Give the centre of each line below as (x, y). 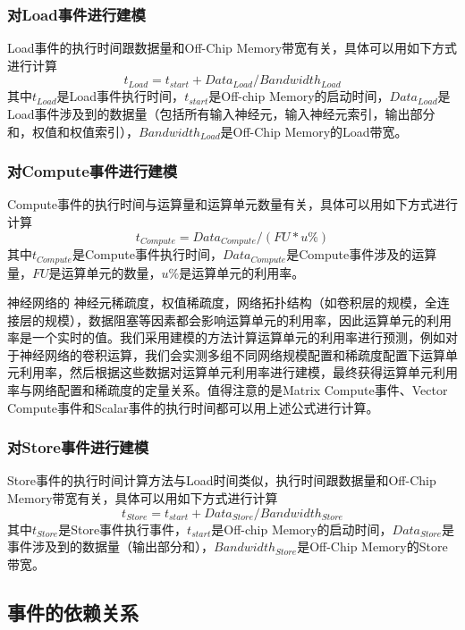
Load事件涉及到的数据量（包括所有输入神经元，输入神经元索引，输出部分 (221, 113)
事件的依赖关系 (73, 612)
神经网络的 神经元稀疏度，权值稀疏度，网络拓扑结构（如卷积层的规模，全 (222, 302)
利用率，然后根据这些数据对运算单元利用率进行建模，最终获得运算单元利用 (238, 372)
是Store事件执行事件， (123, 529)
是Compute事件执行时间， (147, 254)
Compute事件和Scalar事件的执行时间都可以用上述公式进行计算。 (193, 407)
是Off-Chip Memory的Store (372, 546)
